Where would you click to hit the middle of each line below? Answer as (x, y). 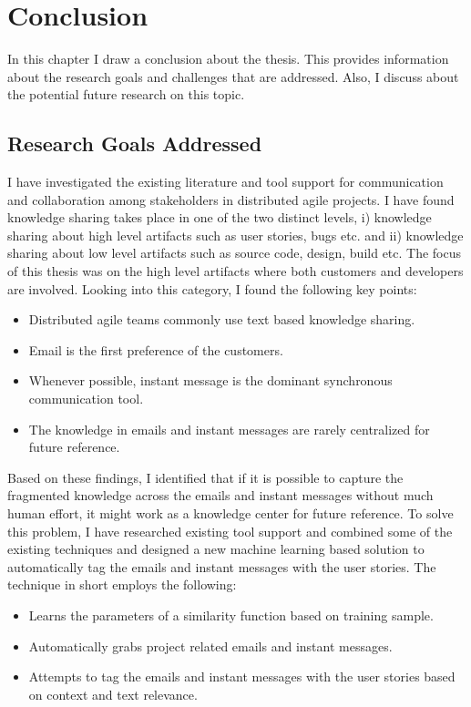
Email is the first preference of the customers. (156, 349)
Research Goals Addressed (135, 143)
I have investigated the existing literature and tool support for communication (225, 182)
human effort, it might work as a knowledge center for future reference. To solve (230, 513)
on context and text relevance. (113, 694)
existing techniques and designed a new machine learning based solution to (216, 549)
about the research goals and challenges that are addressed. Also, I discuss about (233, 76)
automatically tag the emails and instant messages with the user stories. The (222, 566)
